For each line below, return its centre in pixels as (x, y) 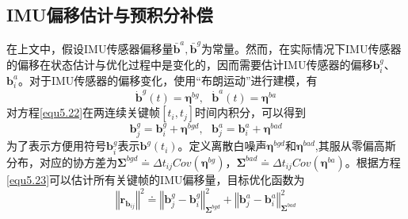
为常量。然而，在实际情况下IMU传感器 (301, 48)
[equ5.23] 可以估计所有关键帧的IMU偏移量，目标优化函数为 (156, 179)
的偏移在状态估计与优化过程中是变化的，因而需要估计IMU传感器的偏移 (190, 64)
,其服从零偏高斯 (355, 146)
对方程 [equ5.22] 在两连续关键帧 (84, 112)
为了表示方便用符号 (56, 146)
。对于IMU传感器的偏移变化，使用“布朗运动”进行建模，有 (168, 80)
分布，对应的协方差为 (62, 161)
